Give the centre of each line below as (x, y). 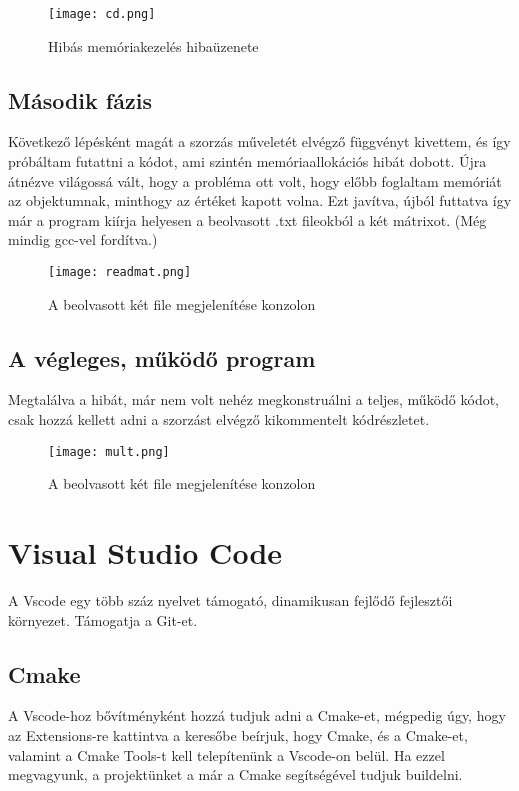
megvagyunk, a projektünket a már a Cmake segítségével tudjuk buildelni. (235, 774)
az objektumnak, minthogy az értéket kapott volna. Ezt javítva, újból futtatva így (260, 200)
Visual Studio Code (145, 552)
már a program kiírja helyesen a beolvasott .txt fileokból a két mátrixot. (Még (247, 219)
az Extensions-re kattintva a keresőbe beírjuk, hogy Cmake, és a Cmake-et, (238, 735)
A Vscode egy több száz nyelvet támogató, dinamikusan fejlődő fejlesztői (230, 600)
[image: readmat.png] (120, 272)
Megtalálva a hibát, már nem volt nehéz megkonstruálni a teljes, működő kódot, (254, 399)
